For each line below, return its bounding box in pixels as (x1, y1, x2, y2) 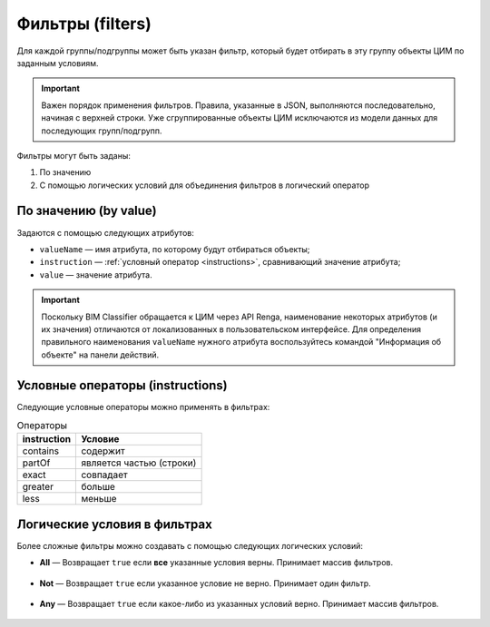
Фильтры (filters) (16, 14, 152, 34)
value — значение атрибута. (39, 269, 153, 280)
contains (22, 445, 59, 457)
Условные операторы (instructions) (16, 377, 229, 393)
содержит (81, 445, 126, 457)
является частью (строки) (81, 456, 197, 469)
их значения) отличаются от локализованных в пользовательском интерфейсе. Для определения (41, 323, 422, 335)
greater (22, 481, 54, 494)
